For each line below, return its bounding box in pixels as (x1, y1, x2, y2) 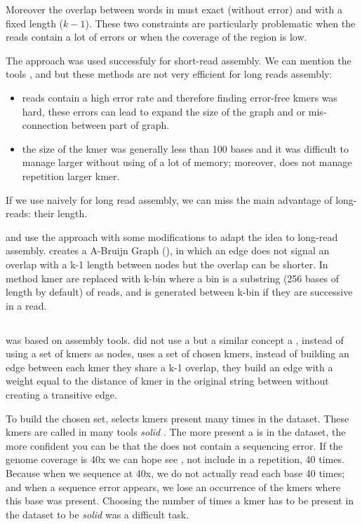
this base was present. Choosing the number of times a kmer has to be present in (6, 493, 354, 508)
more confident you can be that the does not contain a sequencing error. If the (6, 438, 343, 453)
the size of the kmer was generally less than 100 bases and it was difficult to (22, 141, 349, 156)
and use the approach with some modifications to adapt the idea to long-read (6, 229, 338, 244)
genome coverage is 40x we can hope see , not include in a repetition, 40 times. (6, 452, 344, 467)
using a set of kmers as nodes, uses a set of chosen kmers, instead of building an (6, 346, 349, 361)
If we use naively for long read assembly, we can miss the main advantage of (6, 192, 333, 207)
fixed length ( (6, 15, 64, 30)
